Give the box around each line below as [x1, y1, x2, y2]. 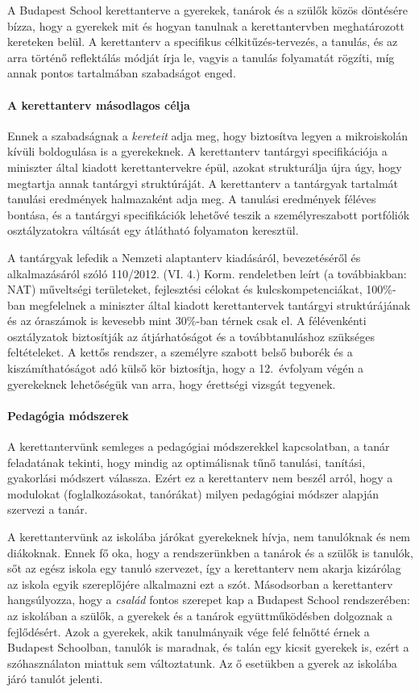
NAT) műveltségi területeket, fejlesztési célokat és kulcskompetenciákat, [7, 281, 363, 298]
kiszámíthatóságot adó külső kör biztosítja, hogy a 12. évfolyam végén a [7, 360, 364, 377]
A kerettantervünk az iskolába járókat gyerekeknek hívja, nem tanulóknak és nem [7, 528, 411, 545]
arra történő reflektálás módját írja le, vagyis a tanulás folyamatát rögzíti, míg [7, 48, 395, 65]
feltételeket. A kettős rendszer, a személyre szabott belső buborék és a [7, 344, 353, 361]
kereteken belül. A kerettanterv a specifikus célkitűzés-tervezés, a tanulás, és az [7, 33, 398, 50]
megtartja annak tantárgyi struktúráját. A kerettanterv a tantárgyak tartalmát [7, 174, 399, 191]
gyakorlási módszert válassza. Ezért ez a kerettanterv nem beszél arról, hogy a [7, 469, 393, 486]
